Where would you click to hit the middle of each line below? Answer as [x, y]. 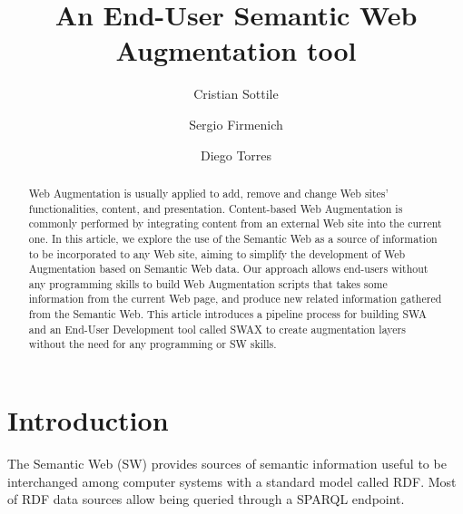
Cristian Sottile [236, 94]
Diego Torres [236, 155]
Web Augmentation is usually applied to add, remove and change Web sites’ [208, 193]
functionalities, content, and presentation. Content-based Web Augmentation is [216, 208]
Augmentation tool [236, 50]
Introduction [88, 420]
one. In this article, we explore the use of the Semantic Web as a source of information [233, 238]
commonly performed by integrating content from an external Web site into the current [235, 223]
